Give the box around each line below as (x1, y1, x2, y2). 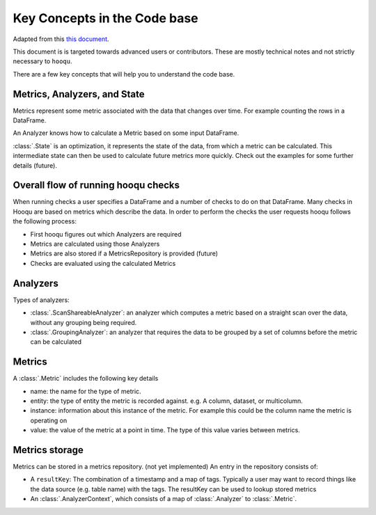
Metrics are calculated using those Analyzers (30, 240, 160, 248)
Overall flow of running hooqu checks (13, 180, 180, 191)
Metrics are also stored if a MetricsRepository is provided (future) (30, 249, 219, 257)
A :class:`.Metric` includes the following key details (13, 374, 159, 383)
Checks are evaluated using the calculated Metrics (30, 259, 176, 267)
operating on (30, 416, 68, 425)
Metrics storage (13, 444, 84, 456)
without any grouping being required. (30, 318, 137, 326)
